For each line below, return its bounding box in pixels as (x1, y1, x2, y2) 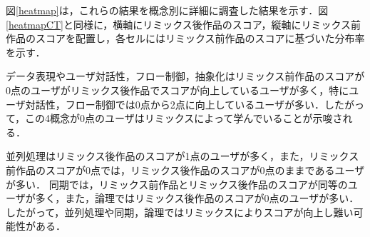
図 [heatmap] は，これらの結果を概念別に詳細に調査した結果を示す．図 (6, 3, 329, 17)
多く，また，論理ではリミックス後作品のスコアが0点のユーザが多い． (35, 191, 359, 206)
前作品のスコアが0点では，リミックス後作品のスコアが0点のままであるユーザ (6, 162, 365, 177)
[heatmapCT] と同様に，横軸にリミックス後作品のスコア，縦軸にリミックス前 (6, 16, 361, 31)
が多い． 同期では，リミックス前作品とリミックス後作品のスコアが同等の (6, 176, 348, 191)
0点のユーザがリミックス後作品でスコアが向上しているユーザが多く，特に (6, 82, 349, 97)
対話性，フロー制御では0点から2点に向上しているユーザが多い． (25, 96, 325, 111)
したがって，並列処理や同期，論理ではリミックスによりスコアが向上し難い (6, 204, 354, 219)
